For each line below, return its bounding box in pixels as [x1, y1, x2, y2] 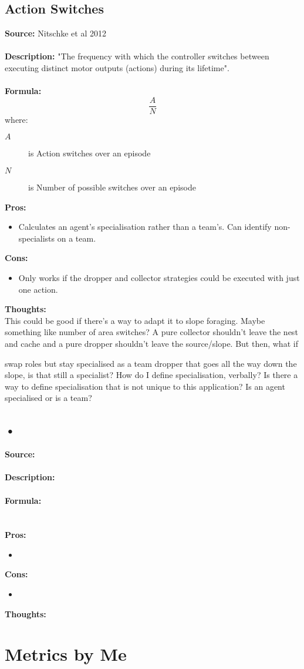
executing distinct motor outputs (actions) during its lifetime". [5, 61, 229, 73]
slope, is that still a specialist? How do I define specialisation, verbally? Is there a [5, 369, 298, 381]
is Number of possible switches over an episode [28, 181, 196, 193]
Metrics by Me [5, 642, 127, 666]
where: [5, 113, 28, 125]
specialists [18, 232, 55, 244]
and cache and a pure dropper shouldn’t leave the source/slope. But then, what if [5, 337, 298, 349]
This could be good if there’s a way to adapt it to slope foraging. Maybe [5, 314, 265, 326]
